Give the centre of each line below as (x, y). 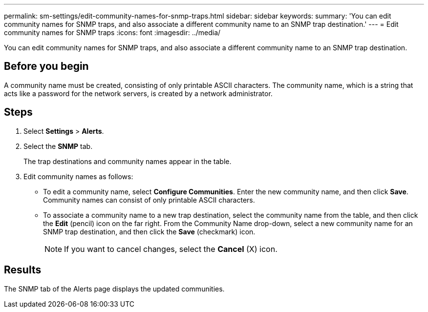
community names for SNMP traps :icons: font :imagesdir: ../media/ (112, 32)
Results (23, 270)
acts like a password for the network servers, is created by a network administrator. (138, 93)
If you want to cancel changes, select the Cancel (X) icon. (171, 249)
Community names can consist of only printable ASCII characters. (149, 200)
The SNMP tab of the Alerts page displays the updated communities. (114, 289)
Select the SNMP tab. (58, 146)
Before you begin (46, 66)
